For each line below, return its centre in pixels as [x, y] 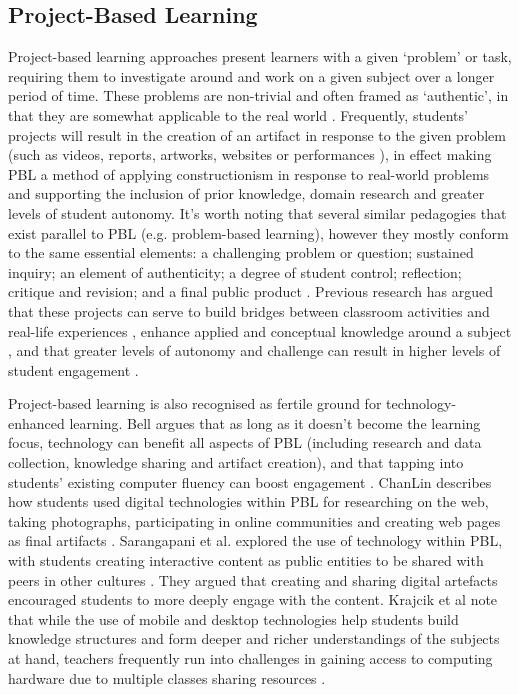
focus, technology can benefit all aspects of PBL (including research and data [245, 442]
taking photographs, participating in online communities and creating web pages [254, 520]
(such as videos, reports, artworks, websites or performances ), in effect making [250, 154]
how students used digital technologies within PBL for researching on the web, [248, 501]
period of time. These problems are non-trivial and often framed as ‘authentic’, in [258, 95]
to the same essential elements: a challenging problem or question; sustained [241, 252]
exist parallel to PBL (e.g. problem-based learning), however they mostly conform [258, 232]
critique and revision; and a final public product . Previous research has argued [251, 291]
